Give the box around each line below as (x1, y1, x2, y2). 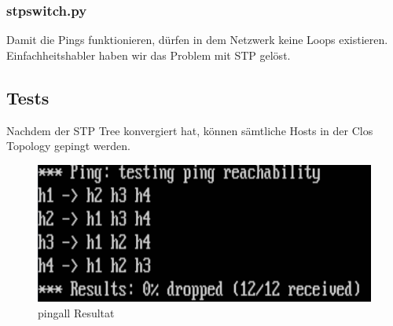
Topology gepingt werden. (6, 137, 130, 154)
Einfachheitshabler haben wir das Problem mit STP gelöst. (6, 46, 291, 63)
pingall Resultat (38, 304, 115, 321)
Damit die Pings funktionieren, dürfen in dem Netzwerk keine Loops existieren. (6, 31, 388, 48)
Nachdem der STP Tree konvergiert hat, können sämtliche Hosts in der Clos (6, 122, 373, 138)
